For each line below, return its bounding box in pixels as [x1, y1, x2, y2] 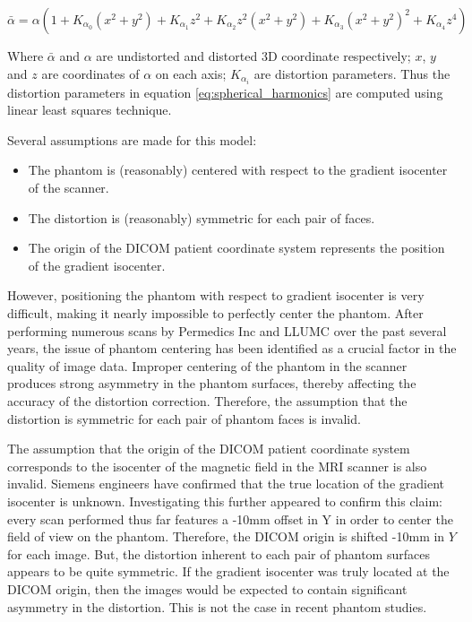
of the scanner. [28, 178, 109, 197]
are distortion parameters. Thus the [253, 64, 451, 82]
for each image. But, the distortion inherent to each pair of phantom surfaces [7, 544, 430, 563]
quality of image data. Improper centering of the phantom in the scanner [7, 356, 408, 375]
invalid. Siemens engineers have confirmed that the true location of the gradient [7, 474, 444, 493]
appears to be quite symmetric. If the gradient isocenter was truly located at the [7, 562, 450, 581]
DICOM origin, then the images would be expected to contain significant [7, 579, 408, 598]
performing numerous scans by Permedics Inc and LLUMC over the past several [7, 321, 447, 340]
